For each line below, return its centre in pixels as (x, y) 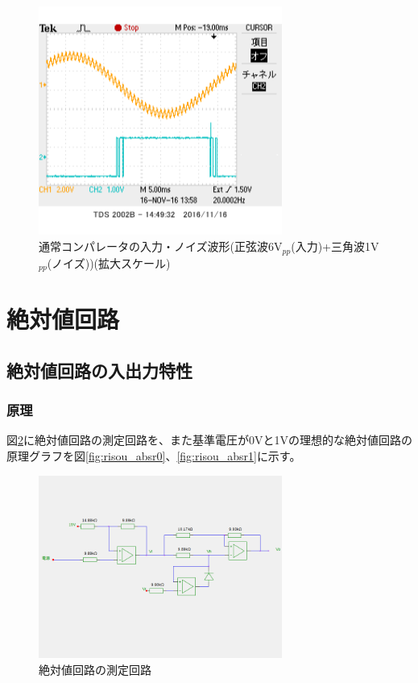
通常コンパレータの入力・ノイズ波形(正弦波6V (161, 246)
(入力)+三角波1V (335, 246)
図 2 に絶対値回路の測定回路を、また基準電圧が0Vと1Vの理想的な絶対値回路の (209, 440)
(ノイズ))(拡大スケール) (109, 262)
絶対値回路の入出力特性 (99, 370)
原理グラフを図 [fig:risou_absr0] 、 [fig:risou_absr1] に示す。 (154, 455)
